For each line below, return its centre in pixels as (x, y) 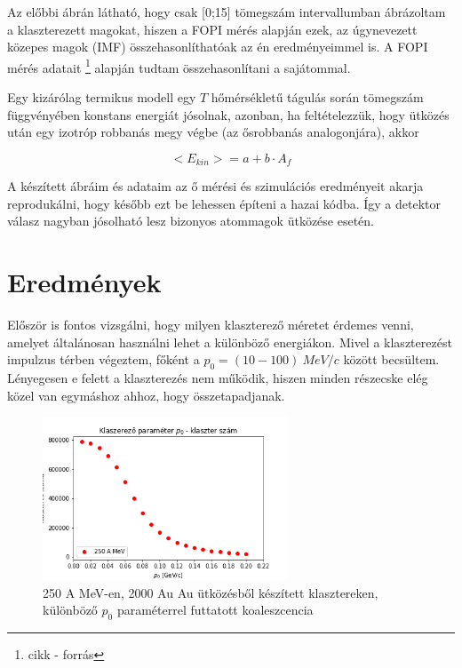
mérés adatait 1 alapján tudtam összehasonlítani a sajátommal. (179, 66)
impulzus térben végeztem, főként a (104, 359)
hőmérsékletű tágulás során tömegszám (317, 97)
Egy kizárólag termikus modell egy (102, 97)
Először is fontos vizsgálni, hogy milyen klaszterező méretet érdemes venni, (211, 325)
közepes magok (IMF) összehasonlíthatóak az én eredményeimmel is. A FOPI (218, 47)
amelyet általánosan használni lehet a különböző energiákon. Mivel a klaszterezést (230, 342)
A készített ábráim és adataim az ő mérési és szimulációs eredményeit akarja (215, 186)
